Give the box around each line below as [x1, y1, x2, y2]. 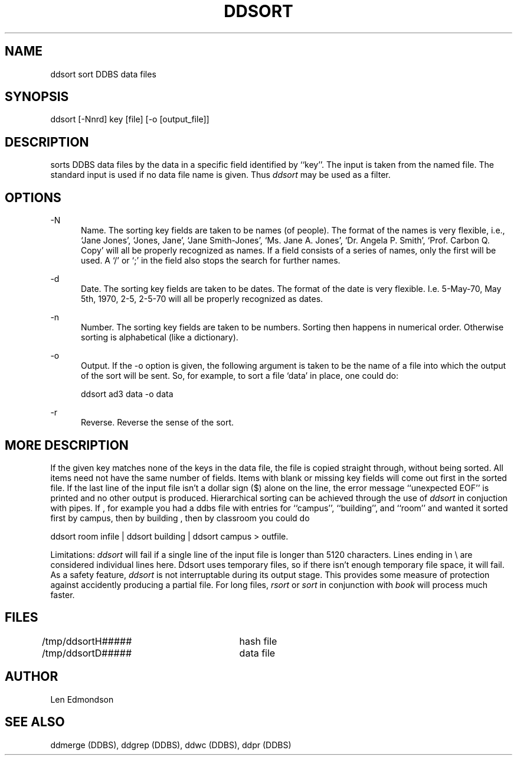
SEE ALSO [5, 714, 65, 730]
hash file [239, 635, 277, 647]
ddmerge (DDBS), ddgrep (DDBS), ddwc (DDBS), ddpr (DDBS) [50, 739, 292, 750]
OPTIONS [5, 190, 61, 205]
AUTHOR [5, 669, 58, 684]
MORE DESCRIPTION [5, 437, 129, 453]
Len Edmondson [50, 694, 114, 704]
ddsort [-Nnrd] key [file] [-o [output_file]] [50, 114, 210, 125]
